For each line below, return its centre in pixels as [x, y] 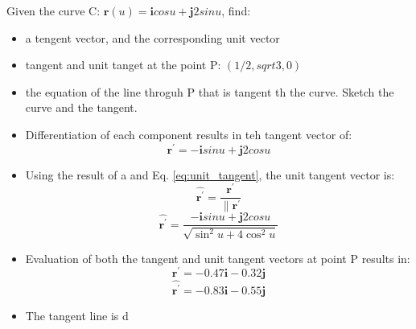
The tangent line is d [77, 315]
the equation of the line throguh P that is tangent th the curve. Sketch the [210, 91]
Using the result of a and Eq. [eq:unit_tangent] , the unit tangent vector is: [210, 174]
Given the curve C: [54, 10]
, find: [236, 10]
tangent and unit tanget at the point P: [123, 65]
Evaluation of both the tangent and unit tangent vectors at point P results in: [218, 258]
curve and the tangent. [81, 107]
